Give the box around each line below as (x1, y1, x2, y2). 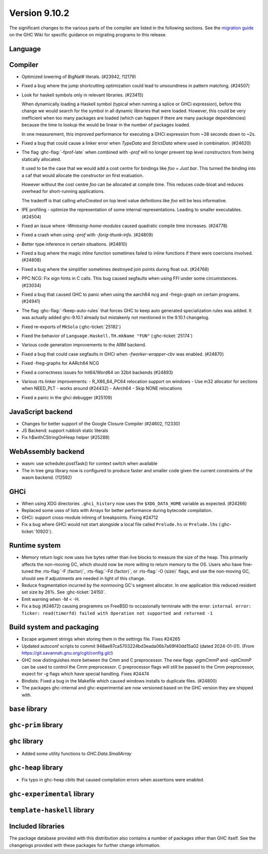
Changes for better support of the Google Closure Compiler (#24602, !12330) (21, 421, 181, 427)
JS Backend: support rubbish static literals (21, 427, 109, 433)
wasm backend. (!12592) (21, 475, 72, 481)
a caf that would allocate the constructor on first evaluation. (21, 172, 144, 178)
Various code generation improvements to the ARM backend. (21, 342, 146, 348)
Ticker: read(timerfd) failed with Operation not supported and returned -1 (21, 610, 213, 616)
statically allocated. (21, 156, 62, 162)
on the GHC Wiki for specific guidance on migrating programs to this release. (9, 31, 167, 37)
